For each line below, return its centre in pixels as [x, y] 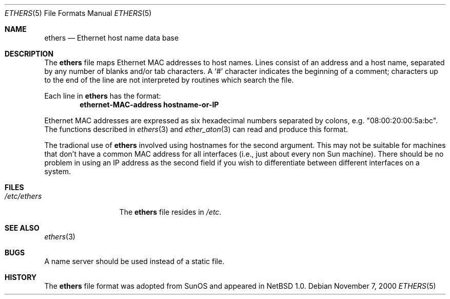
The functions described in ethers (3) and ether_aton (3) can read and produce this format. [196, 129]
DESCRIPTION [29, 54]
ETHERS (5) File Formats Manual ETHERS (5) [78, 13]
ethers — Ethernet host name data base [112, 38]
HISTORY [21, 277]
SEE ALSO [22, 228]
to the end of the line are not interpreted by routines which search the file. [169, 80]
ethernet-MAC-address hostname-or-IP [149, 105]
